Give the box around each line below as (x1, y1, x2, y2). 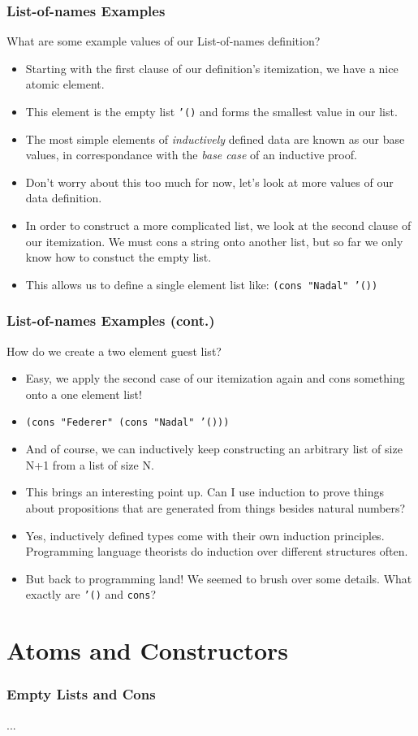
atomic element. (25, 76, 105, 93)
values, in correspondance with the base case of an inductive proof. (25, 146, 357, 163)
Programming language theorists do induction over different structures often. (25, 543, 408, 560)
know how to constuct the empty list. (25, 249, 212, 266)
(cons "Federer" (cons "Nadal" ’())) (25, 417, 230, 429)
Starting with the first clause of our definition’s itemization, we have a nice (25, 59, 399, 76)
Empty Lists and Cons (6, 684, 156, 704)
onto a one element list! (25, 385, 142, 402)
